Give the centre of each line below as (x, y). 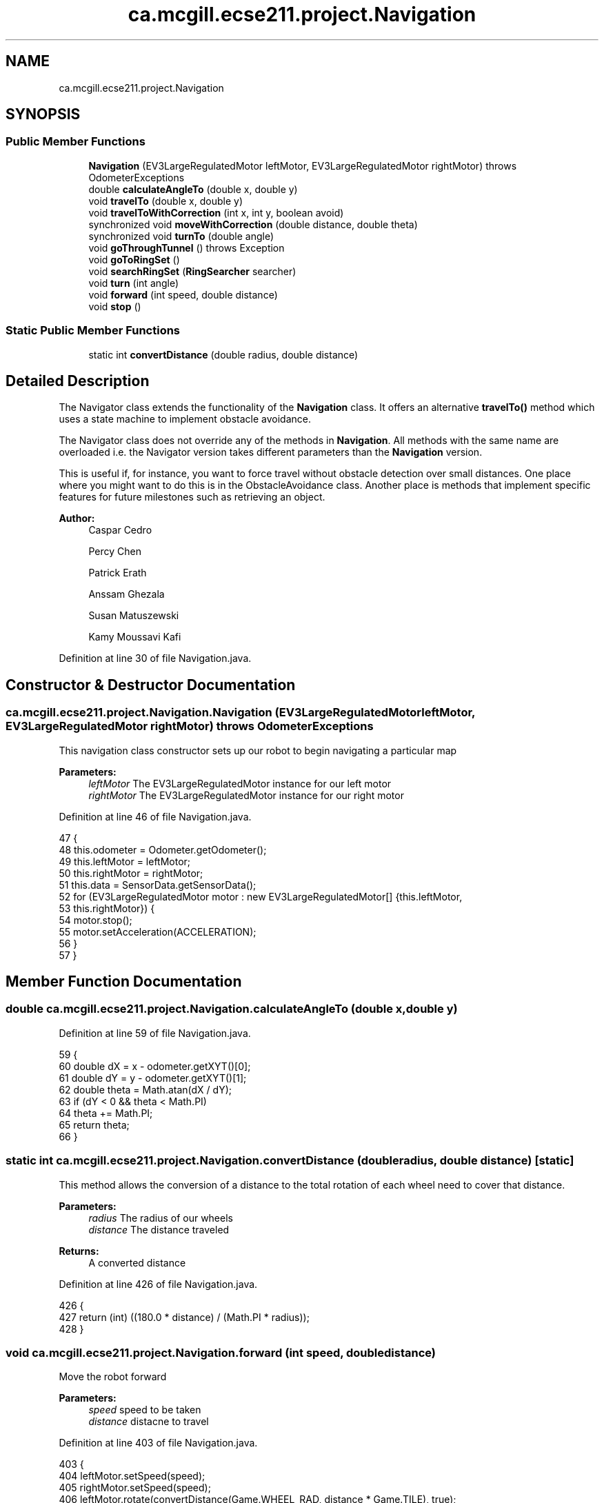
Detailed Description (78, 381)
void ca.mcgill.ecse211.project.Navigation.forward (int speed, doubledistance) (221, 1352)
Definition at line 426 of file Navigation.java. (158, 1284)
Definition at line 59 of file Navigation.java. (155, 1033)
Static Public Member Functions (93, 331)
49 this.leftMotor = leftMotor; (125, 861)
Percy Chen (115, 552)
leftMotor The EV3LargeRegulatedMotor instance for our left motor (240, 783)
